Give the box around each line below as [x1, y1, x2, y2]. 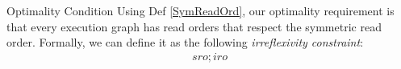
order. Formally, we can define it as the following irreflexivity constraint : [6, 34, 364, 51]
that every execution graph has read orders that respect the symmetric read [6, 18, 382, 34]
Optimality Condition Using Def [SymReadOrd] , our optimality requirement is [6, 2, 395, 18]
